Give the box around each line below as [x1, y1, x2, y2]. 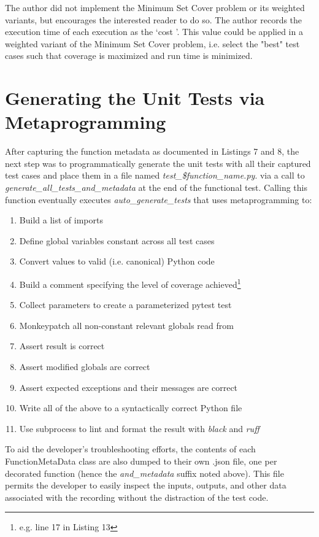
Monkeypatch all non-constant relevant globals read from [19, 319, 234, 331]
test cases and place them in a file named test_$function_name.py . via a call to [5, 169, 305, 182]
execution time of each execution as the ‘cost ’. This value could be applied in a [5, 25, 303, 38]
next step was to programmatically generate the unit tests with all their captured [5, 156, 311, 169]
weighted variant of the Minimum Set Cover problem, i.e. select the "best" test [5, 37, 300, 50]
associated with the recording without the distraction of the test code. [5, 490, 269, 503]
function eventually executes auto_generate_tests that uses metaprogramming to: [5, 193, 312, 206]
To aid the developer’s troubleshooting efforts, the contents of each [5, 442, 256, 455]
